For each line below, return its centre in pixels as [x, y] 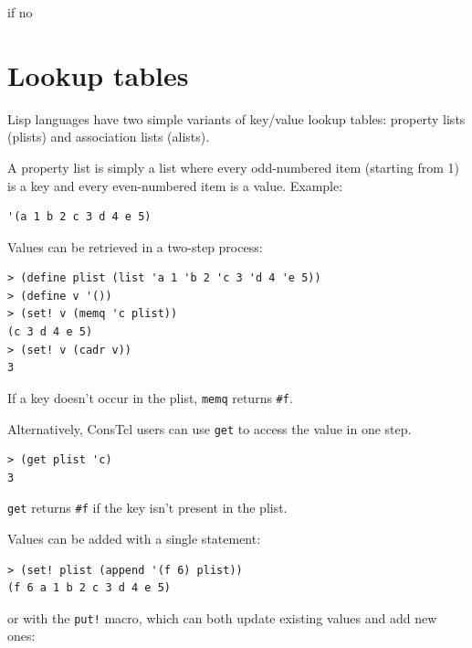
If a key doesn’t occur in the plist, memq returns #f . [150, 397]
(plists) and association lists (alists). [109, 137]
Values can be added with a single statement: [134, 538]
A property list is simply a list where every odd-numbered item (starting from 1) [233, 167]
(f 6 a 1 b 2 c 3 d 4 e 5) [89, 588]
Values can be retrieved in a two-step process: [135, 246]
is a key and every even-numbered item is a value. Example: [175, 185]
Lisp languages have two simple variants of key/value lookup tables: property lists [236, 118]
